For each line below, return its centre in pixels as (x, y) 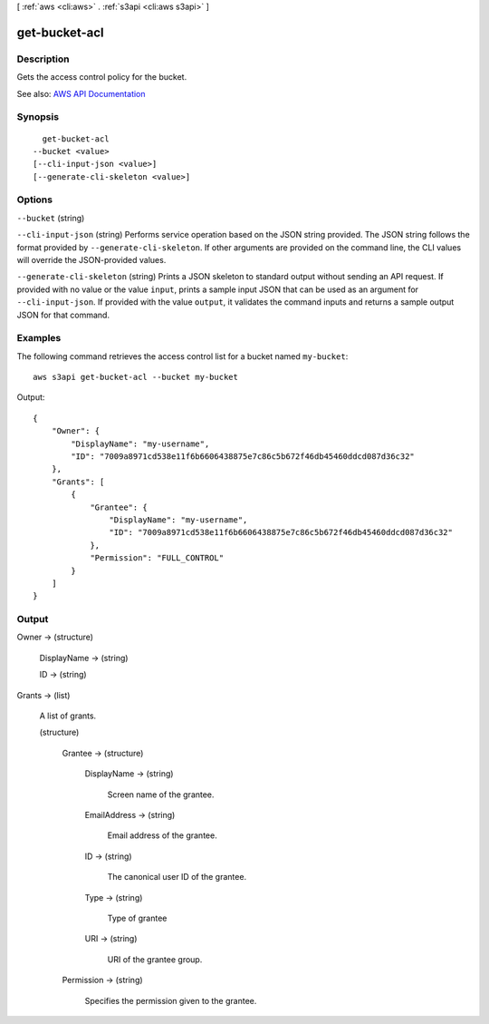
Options (35, 200)
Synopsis (38, 117)
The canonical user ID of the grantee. (177, 877)
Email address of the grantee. (162, 835)
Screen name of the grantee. (161, 795)
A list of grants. (68, 716)
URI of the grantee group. (155, 959)
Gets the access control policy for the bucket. (102, 77)
